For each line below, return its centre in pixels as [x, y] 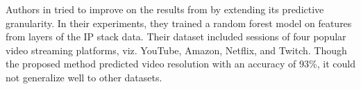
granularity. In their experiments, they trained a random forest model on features [179, 23]
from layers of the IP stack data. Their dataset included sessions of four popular [176, 37]
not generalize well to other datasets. [84, 77]
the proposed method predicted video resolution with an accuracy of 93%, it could [180, 64]
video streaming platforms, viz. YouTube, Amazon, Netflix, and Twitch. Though [176, 50]
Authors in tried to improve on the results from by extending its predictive [165, 9]
